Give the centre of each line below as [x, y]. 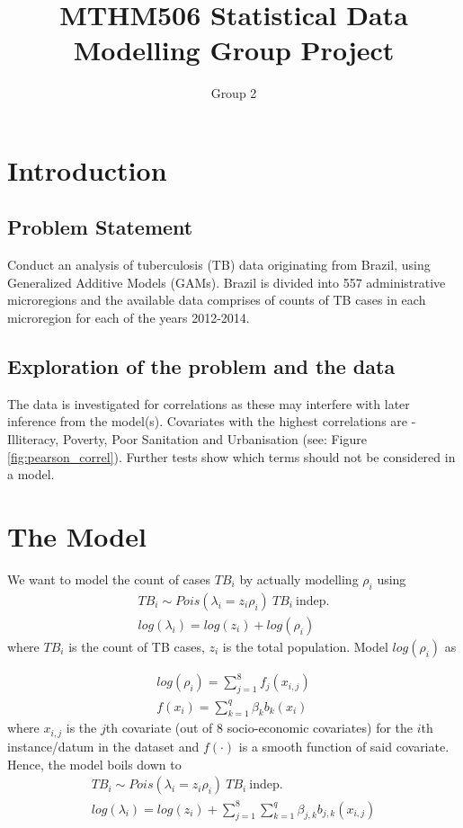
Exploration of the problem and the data [201, 366]
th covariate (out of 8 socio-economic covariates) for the [259, 728]
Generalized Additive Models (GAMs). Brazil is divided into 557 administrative [227, 282]
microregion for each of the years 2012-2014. [129, 318]
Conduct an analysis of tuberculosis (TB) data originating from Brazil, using [219, 265]
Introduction [87, 169]
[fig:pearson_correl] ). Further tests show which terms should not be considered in [231, 456]
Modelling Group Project [234, 50]
